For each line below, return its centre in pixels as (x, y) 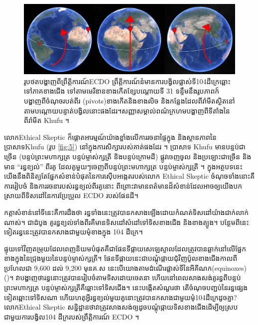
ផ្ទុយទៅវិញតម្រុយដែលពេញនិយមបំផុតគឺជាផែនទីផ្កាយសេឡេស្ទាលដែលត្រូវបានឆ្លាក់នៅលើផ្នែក (125, 248)
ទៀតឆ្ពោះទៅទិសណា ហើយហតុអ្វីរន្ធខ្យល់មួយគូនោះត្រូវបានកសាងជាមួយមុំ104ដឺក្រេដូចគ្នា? (121, 297)
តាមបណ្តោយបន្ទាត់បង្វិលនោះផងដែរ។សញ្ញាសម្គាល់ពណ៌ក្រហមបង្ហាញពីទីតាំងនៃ (127, 110)
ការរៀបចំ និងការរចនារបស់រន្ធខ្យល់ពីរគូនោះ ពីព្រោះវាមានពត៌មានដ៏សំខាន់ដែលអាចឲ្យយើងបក (123, 185)
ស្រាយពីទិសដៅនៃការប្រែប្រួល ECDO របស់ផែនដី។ (71, 195)
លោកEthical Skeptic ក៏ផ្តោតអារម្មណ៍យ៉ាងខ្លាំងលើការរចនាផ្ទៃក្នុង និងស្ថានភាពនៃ (110, 137)
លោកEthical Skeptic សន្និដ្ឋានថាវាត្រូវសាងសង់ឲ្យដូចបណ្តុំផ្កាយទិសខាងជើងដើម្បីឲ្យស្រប (121, 307)
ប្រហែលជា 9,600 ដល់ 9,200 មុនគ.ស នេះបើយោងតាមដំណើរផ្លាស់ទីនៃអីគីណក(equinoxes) (126, 268)
